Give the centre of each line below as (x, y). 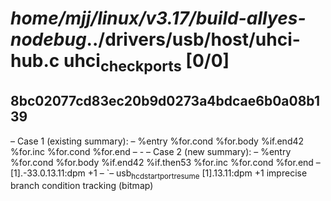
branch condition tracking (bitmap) (82, 186)
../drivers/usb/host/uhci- (193, 39)
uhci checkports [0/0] (146, 63)
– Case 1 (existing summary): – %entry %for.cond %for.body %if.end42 (157, 141)
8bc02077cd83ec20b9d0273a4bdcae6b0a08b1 (165, 101)
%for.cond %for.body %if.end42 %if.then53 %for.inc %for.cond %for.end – (165, 162)
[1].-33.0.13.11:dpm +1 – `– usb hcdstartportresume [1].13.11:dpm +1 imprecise (159, 174)
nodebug (48, 39)
